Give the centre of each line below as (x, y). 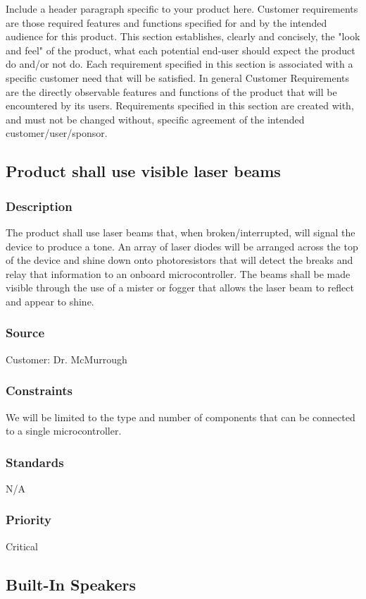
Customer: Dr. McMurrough (67, 359)
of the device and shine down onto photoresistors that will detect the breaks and (179, 260)
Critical (22, 546)
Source (25, 333)
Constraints (39, 391)
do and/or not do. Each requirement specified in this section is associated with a (179, 64)
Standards (35, 462)
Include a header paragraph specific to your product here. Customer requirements (182, 8)
